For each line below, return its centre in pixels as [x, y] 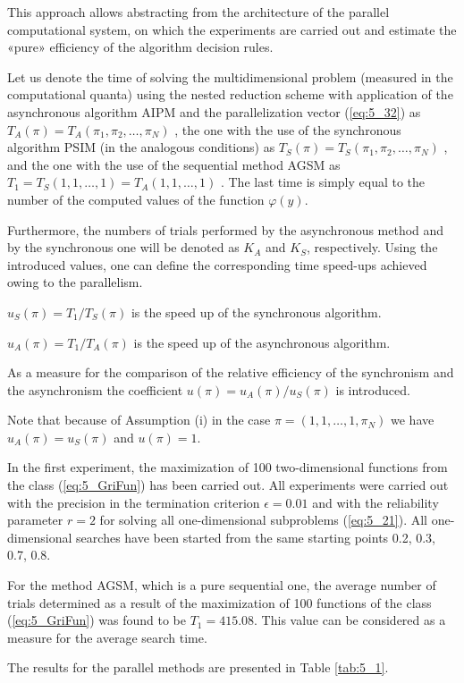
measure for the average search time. [107, 637]
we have [413, 420]
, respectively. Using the [372, 247]
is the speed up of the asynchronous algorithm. [262, 342]
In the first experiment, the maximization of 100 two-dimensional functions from [228, 467]
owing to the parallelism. [75, 282]
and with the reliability [375, 502]
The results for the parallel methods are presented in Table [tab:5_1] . [198, 667]
